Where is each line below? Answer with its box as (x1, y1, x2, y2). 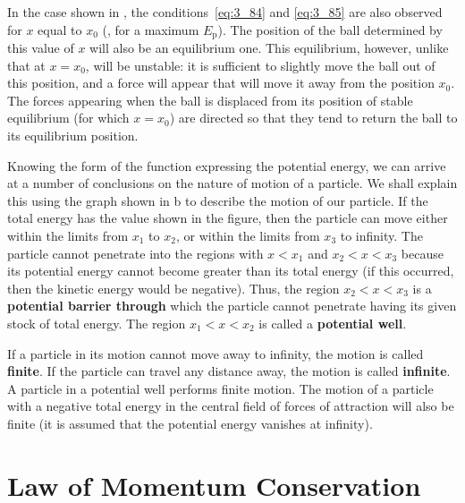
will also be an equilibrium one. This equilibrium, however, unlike (89, 38, 449, 57)
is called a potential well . (258, 313, 407, 332)
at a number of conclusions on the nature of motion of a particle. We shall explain (7, 174, 458, 192)
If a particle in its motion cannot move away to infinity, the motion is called (7, 344, 424, 362)
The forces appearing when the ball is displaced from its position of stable (7, 90, 413, 109)
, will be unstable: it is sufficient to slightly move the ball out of (85, 55, 435, 74)
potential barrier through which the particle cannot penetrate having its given (7, 296, 457, 315)
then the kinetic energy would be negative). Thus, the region (7, 278, 340, 297)
